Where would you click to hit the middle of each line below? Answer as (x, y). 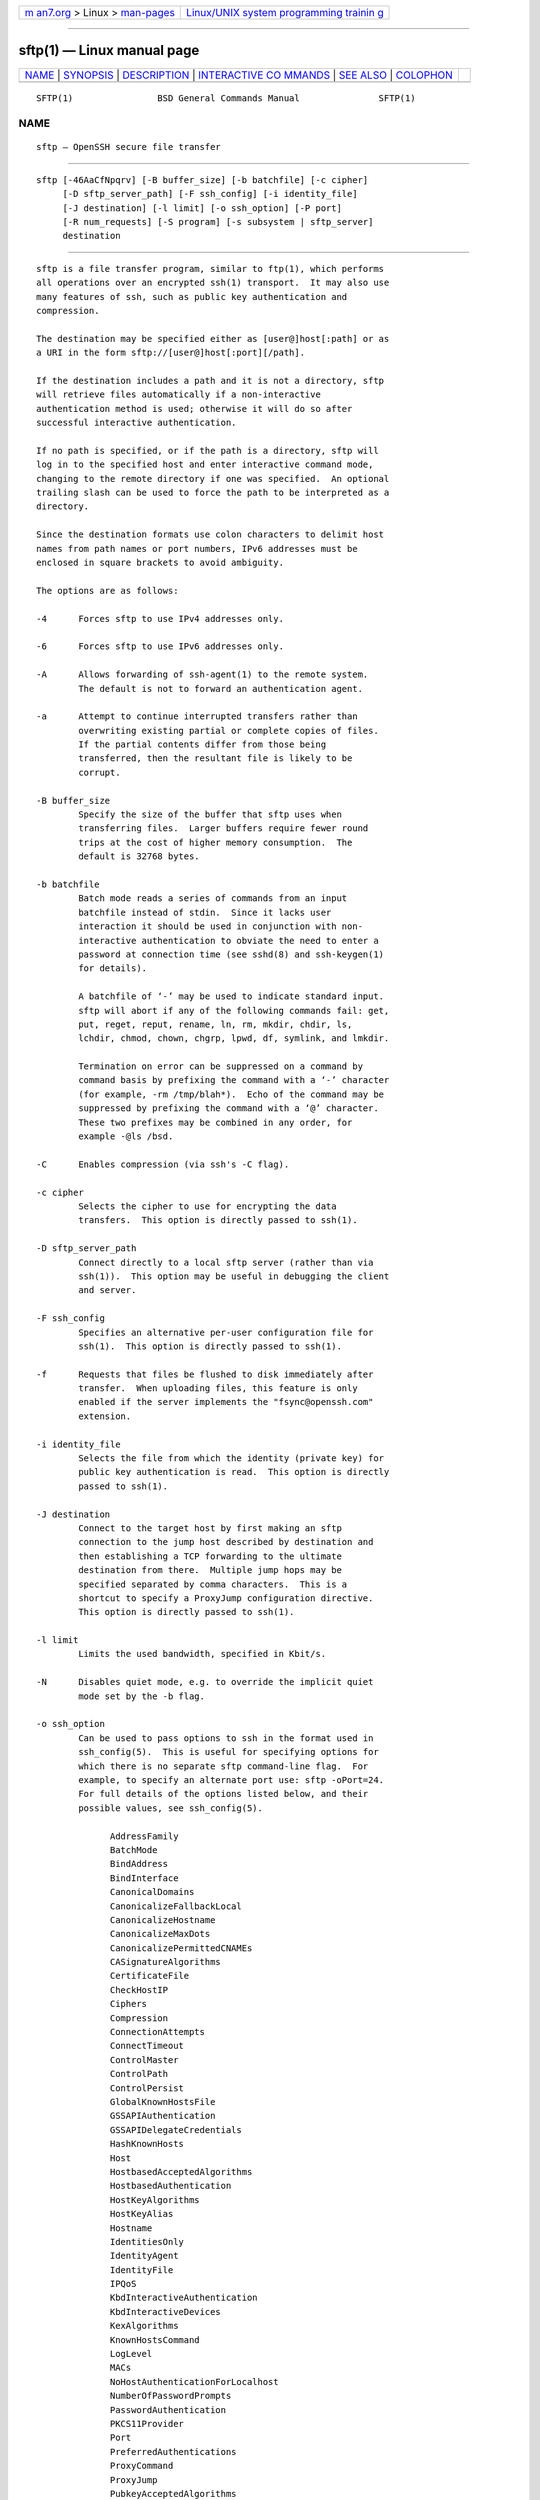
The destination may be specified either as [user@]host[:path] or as (213, 338)
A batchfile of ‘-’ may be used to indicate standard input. (231, 996)
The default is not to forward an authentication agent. (221, 688)
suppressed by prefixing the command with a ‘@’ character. (228, 1108)
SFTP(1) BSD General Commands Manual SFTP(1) (226, 98)
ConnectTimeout (147, 2046)
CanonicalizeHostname (163, 1919)
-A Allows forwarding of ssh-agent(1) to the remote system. (202, 674)
